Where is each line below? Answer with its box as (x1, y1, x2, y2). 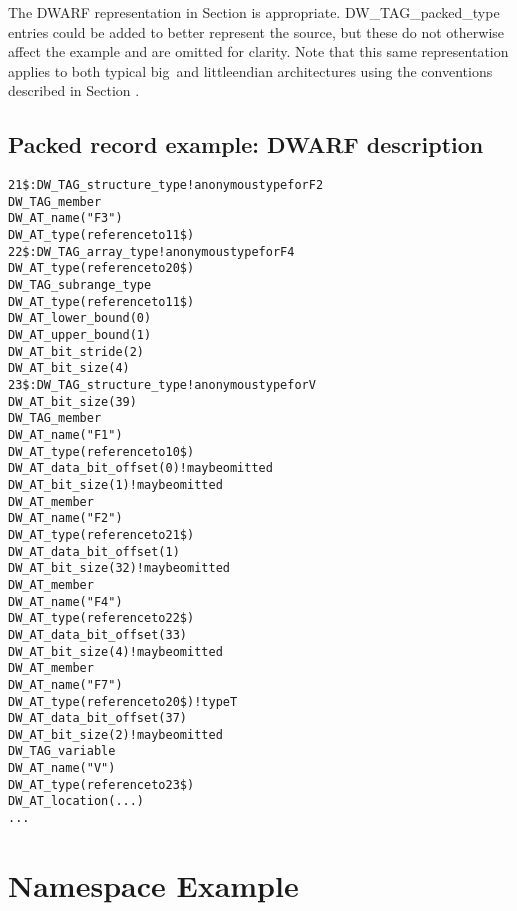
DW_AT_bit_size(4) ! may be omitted (8, 644, 223, 659)
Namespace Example (8, 864, 299, 905)
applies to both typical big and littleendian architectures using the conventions (8, 60, 493, 81)
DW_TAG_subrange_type (8, 278, 152, 293)
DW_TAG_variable (8, 744, 116, 759)
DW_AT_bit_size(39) (8, 394, 137, 409)
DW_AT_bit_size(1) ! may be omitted (8, 477, 223, 492)
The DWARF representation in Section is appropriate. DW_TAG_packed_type (8, 2, 500, 22)
